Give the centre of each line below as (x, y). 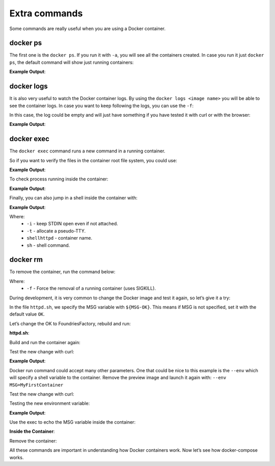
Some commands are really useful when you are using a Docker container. (87, 29)
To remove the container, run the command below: (62, 272)
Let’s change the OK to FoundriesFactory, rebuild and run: (70, 323)
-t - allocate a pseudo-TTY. (56, 231)
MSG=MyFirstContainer (36, 385)
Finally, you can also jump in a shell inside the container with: (73, 198)
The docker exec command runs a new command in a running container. (87, 151)
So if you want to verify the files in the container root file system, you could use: (93, 160)
